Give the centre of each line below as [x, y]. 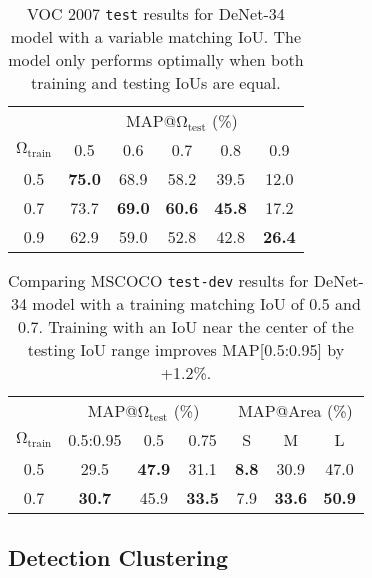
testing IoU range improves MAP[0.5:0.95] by [186, 349]
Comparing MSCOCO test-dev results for [158, 280]
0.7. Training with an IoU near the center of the [186, 326]
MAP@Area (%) [295, 410]
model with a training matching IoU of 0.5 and [196, 303]
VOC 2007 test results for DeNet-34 [156, 13]
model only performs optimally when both [156, 59]
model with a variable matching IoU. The [156, 36]
